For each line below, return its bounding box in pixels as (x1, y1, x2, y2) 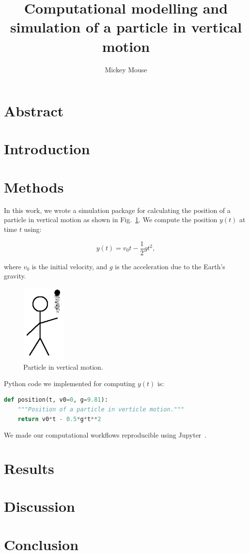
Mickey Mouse (105, 64, 147, 74)
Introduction (4, 139, 90, 159)
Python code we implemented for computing (4, 378, 136, 388)
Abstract (4, 101, 64, 121)
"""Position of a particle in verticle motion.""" (17, 406, 185, 413)
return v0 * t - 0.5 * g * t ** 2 (17, 415, 101, 423)
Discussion (4, 496, 75, 516)
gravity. (4, 271, 26, 281)
